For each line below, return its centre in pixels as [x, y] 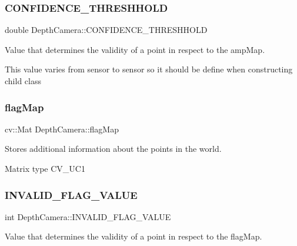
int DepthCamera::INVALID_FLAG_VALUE [88, 216]
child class [23, 81]
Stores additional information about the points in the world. [113, 149]
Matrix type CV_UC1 [45, 168]
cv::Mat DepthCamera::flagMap [62, 129]
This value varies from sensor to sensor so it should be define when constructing [149, 69]
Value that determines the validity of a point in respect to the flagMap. [134, 236]
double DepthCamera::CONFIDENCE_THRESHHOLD [106, 30]
